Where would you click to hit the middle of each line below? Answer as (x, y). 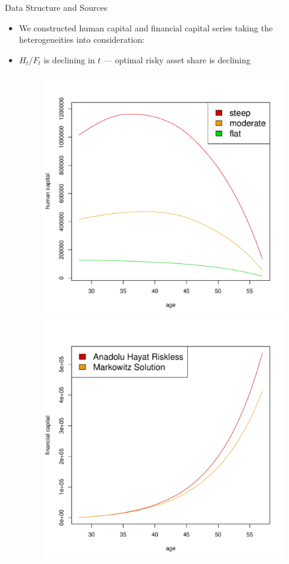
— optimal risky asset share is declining (177, 59)
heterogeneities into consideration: (82, 39)
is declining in (69, 59)
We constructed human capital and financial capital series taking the (146, 27)
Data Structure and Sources (56, 7)
